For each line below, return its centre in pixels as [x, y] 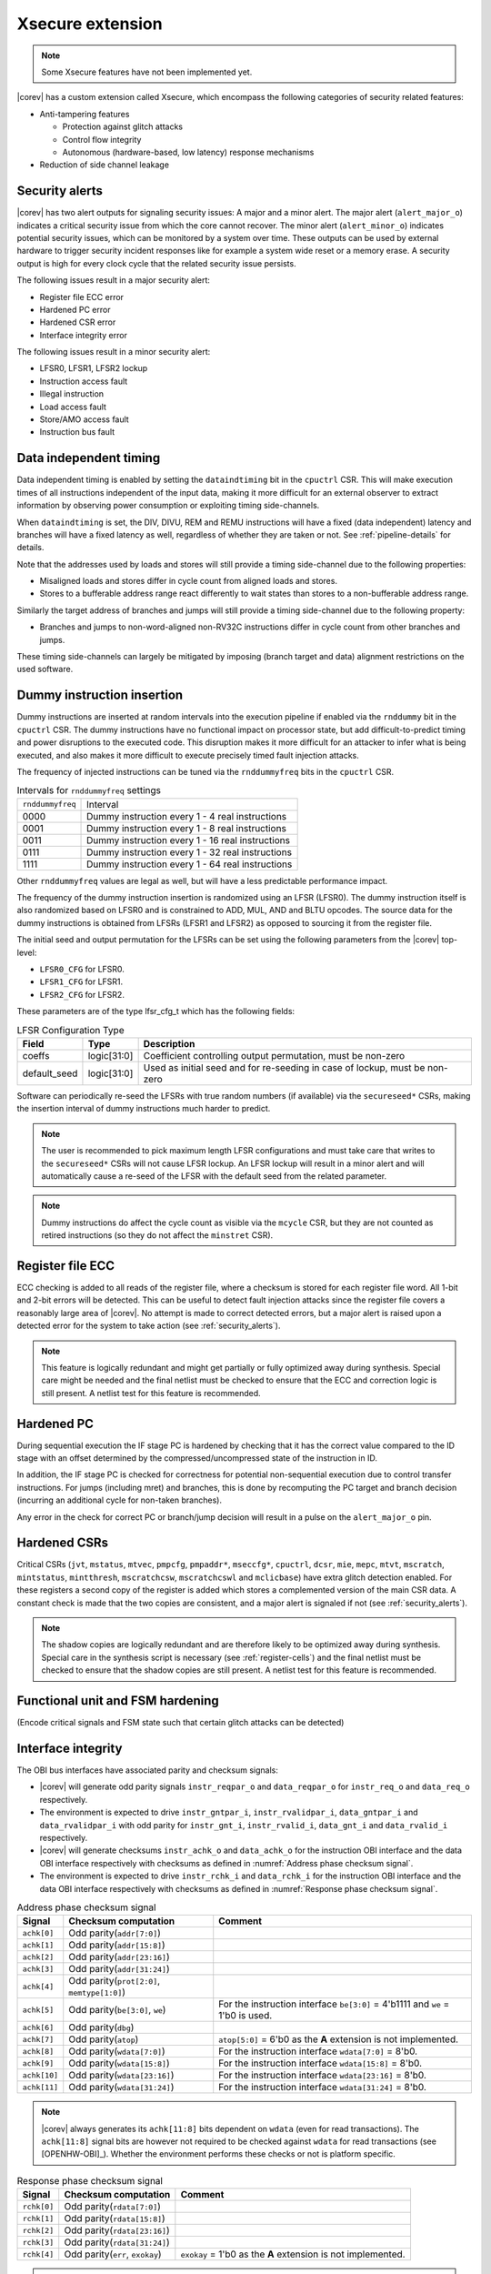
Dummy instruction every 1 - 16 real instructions [189, 840]
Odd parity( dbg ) [101, 2027]
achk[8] [38, 2051]
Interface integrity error [83, 335]
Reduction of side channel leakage [105, 165]
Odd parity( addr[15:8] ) [117, 1945]
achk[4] [38, 1986]
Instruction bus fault [77, 432]
